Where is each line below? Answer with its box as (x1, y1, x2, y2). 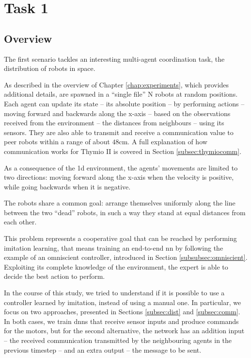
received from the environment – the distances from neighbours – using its (4, 118, 224, 128)
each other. (4, 217, 37, 227)
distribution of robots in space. (4, 63, 95, 73)
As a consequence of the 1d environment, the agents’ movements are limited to (4, 162, 238, 172)
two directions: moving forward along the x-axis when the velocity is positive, (4, 172, 234, 182)
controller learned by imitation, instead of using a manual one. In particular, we (4, 297, 241, 307)
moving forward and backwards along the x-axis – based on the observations (4, 108, 231, 118)
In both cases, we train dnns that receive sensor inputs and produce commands (4, 316, 239, 326)
